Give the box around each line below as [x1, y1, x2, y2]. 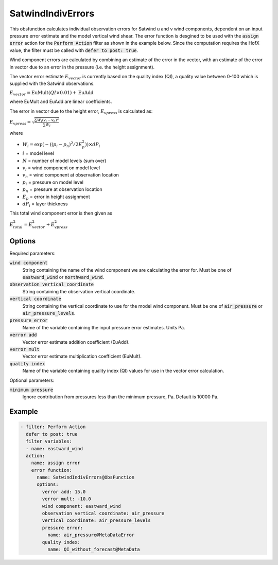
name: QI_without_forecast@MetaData [47, 546, 140, 552]
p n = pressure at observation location [22, 186, 102, 194]
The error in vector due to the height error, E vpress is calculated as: [9, 108, 153, 115]
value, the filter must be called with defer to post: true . [9, 47, 138, 54]
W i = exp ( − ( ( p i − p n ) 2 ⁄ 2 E [22, 140, 82, 149]
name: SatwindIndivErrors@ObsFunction [37, 474, 135, 481]
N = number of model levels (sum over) [22, 157, 107, 164]
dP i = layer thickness [22, 201, 68, 208]
